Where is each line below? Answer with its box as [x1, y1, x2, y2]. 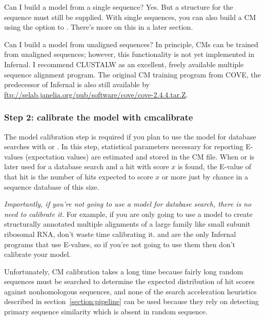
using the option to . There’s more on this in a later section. [4, 22, 193, 32]
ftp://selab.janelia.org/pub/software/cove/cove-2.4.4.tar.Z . [4, 89, 188, 99]
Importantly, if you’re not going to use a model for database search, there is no [4, 198, 252, 209]
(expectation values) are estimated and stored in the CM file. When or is [25, 151, 255, 162]
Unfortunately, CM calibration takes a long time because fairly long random [4, 266, 243, 276]
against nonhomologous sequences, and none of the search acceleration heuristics [4, 286, 257, 296]
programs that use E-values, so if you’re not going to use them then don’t [4, 238, 236, 249]
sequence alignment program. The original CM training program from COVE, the [4, 69, 261, 79]
